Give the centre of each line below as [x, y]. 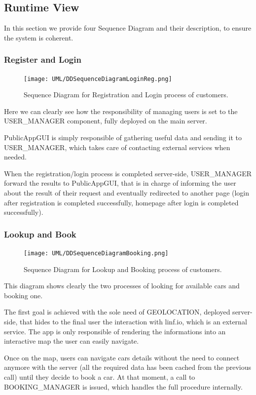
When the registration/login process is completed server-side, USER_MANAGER [128, 173]
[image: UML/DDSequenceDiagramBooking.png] [96, 254]
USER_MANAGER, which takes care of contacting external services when [117, 147]
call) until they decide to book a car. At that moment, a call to [100, 377]
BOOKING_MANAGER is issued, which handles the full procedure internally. [123, 386]
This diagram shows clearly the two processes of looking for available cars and [122, 286]
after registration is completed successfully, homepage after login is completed [121, 202]
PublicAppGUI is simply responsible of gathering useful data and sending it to [123, 138]
